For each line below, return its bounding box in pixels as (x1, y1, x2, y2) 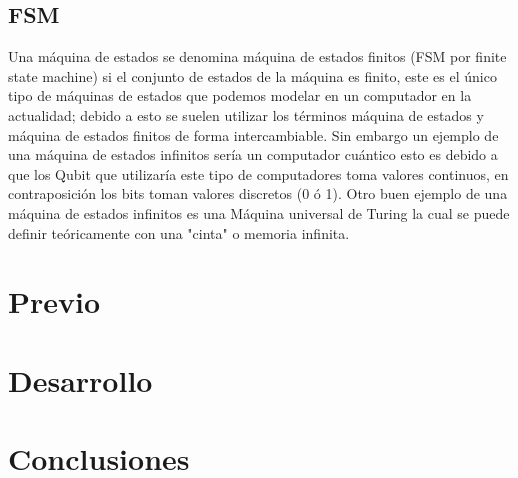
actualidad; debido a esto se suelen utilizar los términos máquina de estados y (8, 104, 484, 125)
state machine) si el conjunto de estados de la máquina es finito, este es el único (8, 65, 497, 86)
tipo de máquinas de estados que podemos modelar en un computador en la (8, 85, 472, 106)
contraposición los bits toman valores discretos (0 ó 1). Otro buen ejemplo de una (8, 183, 508, 204)
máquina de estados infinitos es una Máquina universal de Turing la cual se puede (8, 202, 510, 223)
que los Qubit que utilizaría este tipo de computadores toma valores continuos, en (8, 163, 509, 184)
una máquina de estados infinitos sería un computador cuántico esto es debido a (8, 144, 498, 165)
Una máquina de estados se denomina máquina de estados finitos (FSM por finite (8, 46, 507, 67)
